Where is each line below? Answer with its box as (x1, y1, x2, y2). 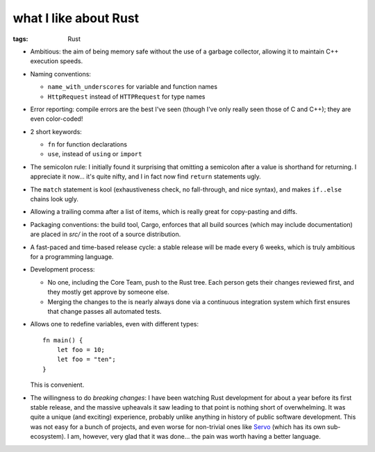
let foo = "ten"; (56, 355, 116, 364)
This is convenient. (30, 380, 85, 389)
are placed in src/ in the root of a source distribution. (30, 230, 181, 239)
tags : (12, 35, 28, 43)
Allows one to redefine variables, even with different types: (30, 320, 199, 328)
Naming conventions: (30, 69, 92, 78)
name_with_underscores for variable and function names (47, 83, 218, 91)
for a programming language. (30, 252, 114, 260)
